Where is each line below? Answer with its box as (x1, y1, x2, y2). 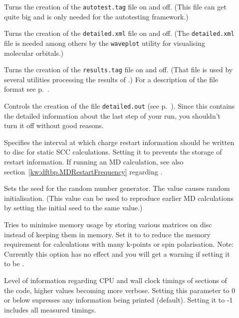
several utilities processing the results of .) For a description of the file (4, 74, 219, 84)
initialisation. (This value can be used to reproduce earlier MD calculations (4, 192, 234, 203)
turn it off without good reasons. (4, 120, 104, 131)
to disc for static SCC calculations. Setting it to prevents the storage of (4, 147, 222, 157)
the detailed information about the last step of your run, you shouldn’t (4, 110, 221, 121)
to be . (4, 258, 24, 269)
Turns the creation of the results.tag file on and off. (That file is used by (4, 64, 233, 75)
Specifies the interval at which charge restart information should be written (4, 137, 235, 147)
